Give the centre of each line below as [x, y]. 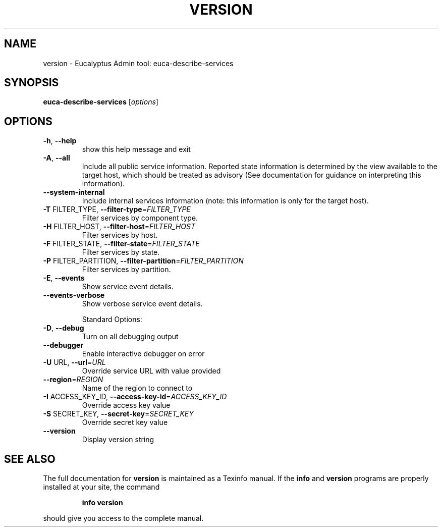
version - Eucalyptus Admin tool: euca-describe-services [138, 63]
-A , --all [57, 158]
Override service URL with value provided [151, 371]
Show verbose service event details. [142, 304]
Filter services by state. [121, 252]
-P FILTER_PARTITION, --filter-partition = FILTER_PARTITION [143, 261]
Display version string [118, 440]
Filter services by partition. [126, 270]
